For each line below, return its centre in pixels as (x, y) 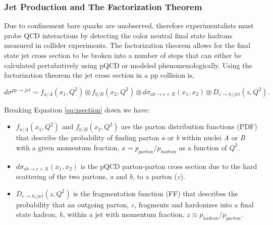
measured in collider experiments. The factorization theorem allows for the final (127, 45)
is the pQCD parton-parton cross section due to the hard (169, 166)
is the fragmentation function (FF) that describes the (156, 193)
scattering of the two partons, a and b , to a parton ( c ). (100, 176)
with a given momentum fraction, (68, 147)
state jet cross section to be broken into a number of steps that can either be (123, 55)
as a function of (203, 147)
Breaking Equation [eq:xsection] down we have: (77, 109)
